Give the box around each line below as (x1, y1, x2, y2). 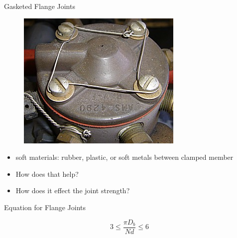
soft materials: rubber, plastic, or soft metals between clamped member (15, 152, 234, 162)
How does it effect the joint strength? (15, 185, 130, 196)
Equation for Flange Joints (4, 202, 86, 212)
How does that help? (15, 168, 79, 179)
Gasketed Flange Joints (4, 1, 75, 11)
